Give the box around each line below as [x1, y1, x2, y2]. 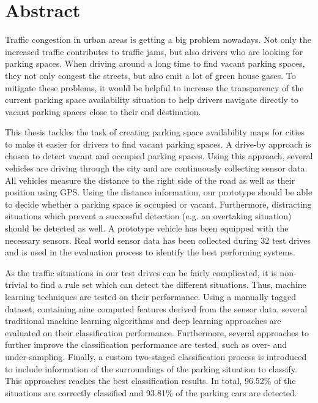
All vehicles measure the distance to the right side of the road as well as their [5, 173, 295, 186]
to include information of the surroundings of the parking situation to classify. [5, 362, 297, 375]
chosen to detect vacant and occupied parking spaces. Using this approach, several [5, 149, 313, 162]
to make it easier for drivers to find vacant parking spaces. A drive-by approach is [5, 137, 311, 150]
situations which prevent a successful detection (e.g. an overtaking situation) [5, 209, 292, 222]
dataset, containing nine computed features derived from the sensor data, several [5, 302, 308, 315]
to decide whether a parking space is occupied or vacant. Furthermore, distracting [5, 197, 312, 210]
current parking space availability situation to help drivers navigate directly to [5, 93, 299, 106]
